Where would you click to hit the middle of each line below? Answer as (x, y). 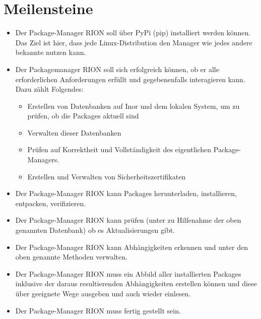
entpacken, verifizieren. (51, 203)
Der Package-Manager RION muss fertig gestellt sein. (98, 310)
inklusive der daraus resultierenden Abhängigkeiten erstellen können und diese (136, 283)
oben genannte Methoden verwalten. (71, 257)
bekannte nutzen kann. (51, 52)
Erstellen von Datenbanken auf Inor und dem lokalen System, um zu (134, 106)
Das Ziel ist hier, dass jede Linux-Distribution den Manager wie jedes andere (134, 42)
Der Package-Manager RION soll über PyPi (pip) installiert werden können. (133, 33)
